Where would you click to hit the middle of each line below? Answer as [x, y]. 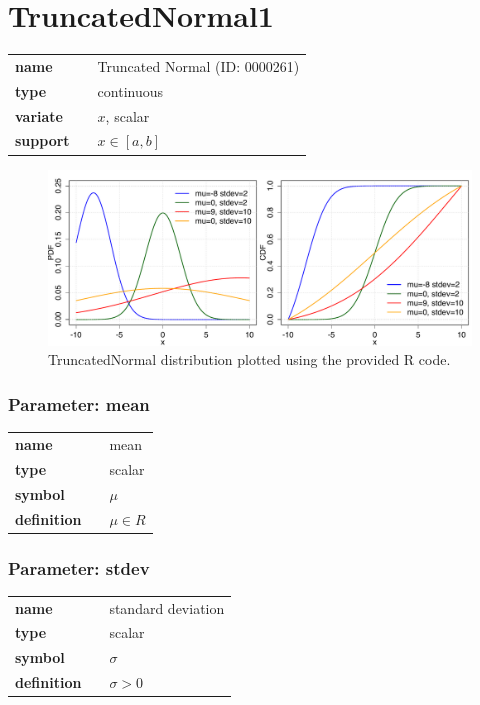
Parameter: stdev [79, 567]
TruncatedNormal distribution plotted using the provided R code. [249, 359]
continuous [130, 90]
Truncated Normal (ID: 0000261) [198, 65]
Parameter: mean [79, 404]
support [42, 140]
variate [39, 115]
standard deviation [167, 607]
